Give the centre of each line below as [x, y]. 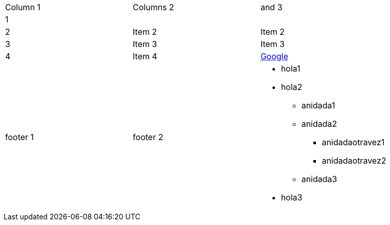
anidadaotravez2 [354, 161]
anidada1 [318, 105]
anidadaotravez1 [353, 142]
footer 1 [20, 137]
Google [274, 56]
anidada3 [319, 179]
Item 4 [145, 56]
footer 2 [148, 137]
